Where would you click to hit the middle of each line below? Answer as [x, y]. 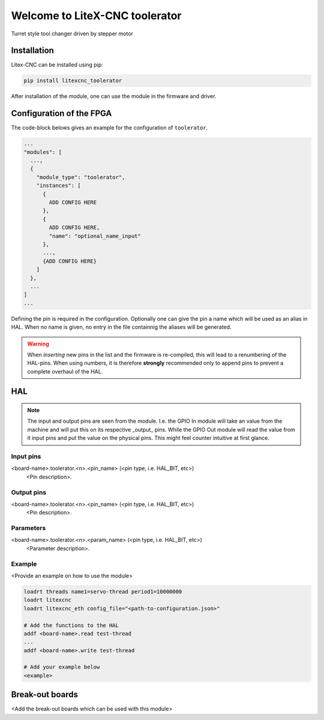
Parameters [28, 528]
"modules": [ [43, 152]
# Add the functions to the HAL [71, 625]
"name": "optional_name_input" [95, 236]
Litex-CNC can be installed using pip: [57, 65]
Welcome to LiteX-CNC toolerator [96, 16]
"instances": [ [58, 186]
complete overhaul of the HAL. [65, 371]
